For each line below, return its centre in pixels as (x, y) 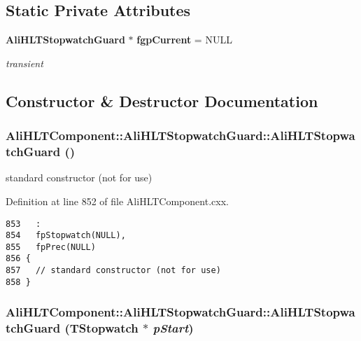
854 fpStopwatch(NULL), (66, 236)
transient (24, 63)
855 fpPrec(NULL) (51, 247)
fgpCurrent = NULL (184, 40)
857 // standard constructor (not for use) (113, 271)
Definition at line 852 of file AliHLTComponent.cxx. (117, 201)
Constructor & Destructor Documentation (162, 100)
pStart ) (173, 328)
